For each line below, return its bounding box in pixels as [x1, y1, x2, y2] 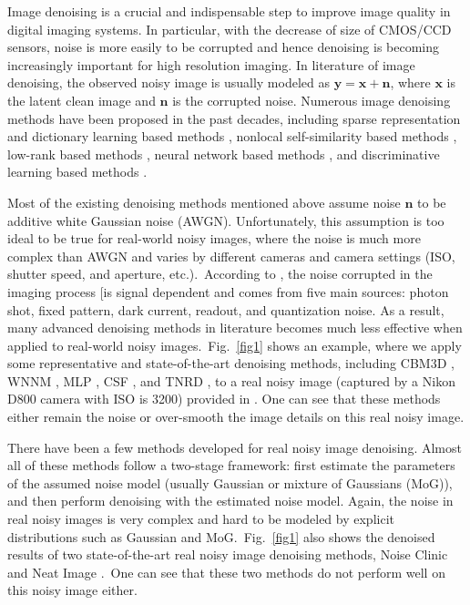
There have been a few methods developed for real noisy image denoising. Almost [7, 437, 462, 456]
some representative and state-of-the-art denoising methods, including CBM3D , [7, 354, 455, 373]
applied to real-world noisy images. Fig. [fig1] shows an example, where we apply [7, 335, 462, 354]
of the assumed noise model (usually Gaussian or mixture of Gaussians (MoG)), [7, 473, 453, 492]
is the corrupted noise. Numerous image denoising [172, 90, 451, 109]
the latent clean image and [7, 90, 156, 109]
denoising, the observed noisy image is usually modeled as [7, 73, 330, 92]
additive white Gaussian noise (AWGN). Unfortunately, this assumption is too [7, 210, 444, 230]
